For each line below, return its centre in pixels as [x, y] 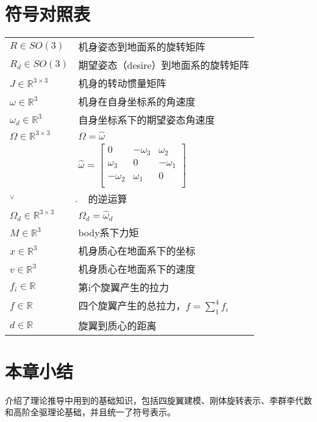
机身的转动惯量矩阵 [122, 83]
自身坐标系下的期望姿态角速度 [147, 120]
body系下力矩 [109, 233]
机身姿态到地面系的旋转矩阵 [142, 47]
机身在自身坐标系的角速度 [137, 102]
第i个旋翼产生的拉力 [123, 287]
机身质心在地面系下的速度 [137, 269]
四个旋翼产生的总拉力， [132, 306]
